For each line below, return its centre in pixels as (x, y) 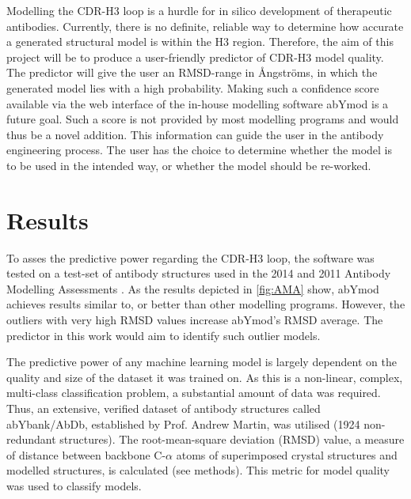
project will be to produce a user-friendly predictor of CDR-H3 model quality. (195, 57)
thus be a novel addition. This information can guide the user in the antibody (195, 134)
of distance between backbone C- (86, 454)
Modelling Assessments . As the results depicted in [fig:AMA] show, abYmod (193, 288)
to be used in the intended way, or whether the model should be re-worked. (189, 165)
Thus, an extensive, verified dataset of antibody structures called (164, 408)
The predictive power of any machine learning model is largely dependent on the (202, 362)
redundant (31, 439)
